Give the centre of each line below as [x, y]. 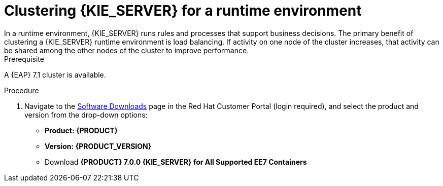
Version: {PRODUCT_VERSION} [98, 146]
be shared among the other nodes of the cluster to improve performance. [127, 50]
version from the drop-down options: [86, 115]
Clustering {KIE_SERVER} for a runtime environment [183, 11]
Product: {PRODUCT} [81, 130]
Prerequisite [24, 59]
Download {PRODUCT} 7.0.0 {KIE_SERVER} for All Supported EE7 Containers [176, 162]
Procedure [22, 90]
